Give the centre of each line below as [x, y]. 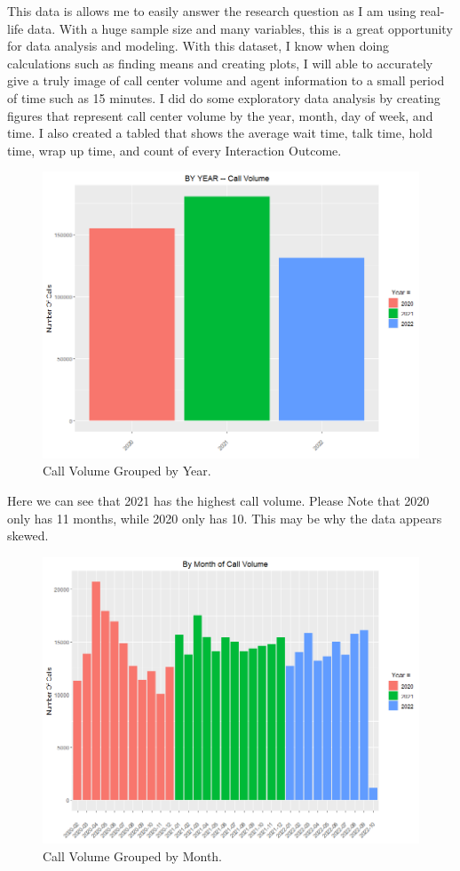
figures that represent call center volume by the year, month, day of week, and [220, 115]
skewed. [28, 535]
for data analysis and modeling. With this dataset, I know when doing [198, 46]
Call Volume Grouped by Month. [133, 855]
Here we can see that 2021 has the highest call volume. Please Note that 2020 [218, 500]
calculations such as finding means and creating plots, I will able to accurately [220, 63]
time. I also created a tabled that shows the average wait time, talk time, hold [220, 133]
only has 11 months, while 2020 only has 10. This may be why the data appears [225, 518]
